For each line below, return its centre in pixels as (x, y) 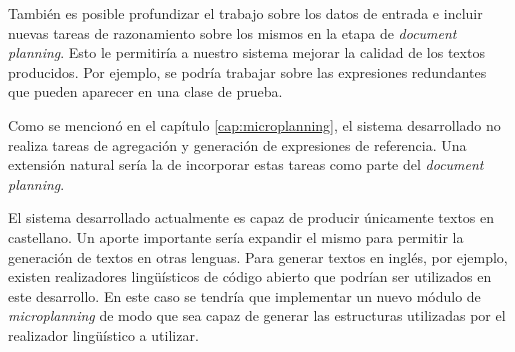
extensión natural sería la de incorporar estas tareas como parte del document (246, 164)
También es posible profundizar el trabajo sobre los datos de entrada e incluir (245, 13)
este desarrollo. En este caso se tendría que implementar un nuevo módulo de (244, 295)
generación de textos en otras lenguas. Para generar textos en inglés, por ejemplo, (258, 256)
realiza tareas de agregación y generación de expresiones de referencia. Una (237, 144)
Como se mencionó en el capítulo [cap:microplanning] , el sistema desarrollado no (254, 124)
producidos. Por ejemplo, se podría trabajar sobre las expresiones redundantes (247, 71)
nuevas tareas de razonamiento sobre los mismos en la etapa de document (232, 32)
